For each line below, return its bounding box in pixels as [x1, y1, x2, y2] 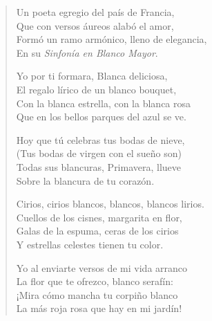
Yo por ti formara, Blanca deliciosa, [16, 68, 168, 83]
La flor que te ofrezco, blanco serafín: [16, 274, 173, 288]
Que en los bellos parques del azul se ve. [16, 109, 186, 124]
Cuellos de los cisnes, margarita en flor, [16, 210, 182, 224]
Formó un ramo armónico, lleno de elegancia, [16, 32, 207, 46]
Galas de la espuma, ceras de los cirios [16, 223, 179, 238]
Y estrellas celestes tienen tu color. [16, 237, 164, 251]
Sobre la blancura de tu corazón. [16, 173, 155, 187]
